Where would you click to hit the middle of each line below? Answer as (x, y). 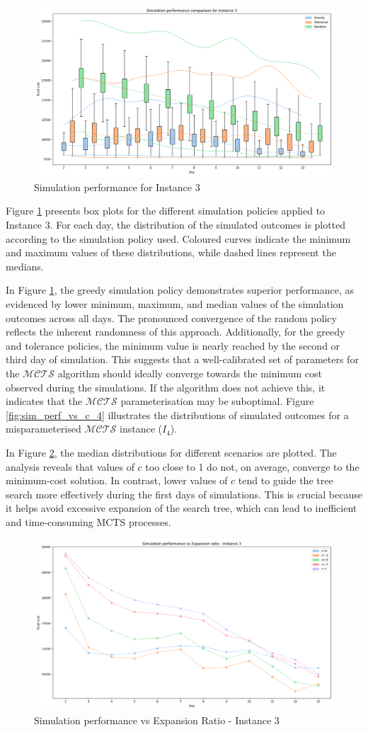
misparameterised (44, 429)
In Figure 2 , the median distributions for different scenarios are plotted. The (171, 452)
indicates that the (44, 401)
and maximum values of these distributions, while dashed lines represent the (171, 252)
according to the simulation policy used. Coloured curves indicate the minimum (178, 238)
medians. (25, 266)
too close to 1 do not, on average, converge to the (252, 466)
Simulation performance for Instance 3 (117, 187)
